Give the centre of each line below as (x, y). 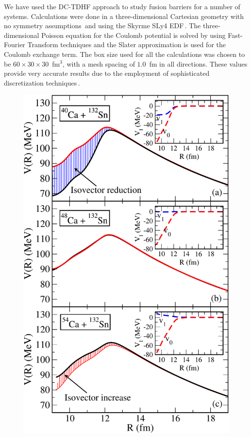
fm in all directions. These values (198, 63)
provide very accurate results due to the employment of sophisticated (107, 73)
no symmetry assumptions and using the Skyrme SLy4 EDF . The (102, 26)
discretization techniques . (42, 82)
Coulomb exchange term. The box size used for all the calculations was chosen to (125, 54)
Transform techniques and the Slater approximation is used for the (126, 44)
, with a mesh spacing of (99, 63)
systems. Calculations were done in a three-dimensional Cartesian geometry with (124, 16)
